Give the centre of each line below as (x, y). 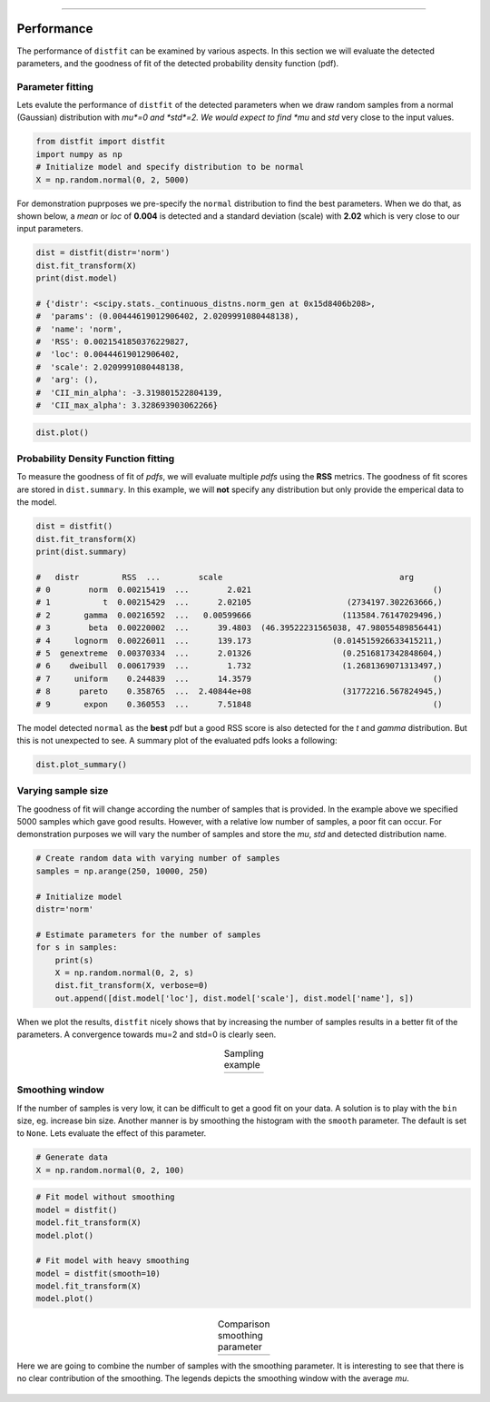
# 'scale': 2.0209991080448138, (110, 367)
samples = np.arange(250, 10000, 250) (122, 871)
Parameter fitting (55, 86)
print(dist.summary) (81, 551)
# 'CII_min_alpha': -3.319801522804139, (129, 392)
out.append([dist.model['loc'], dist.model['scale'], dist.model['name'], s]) (235, 998)
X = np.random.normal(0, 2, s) (124, 973)
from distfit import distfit (101, 142)
